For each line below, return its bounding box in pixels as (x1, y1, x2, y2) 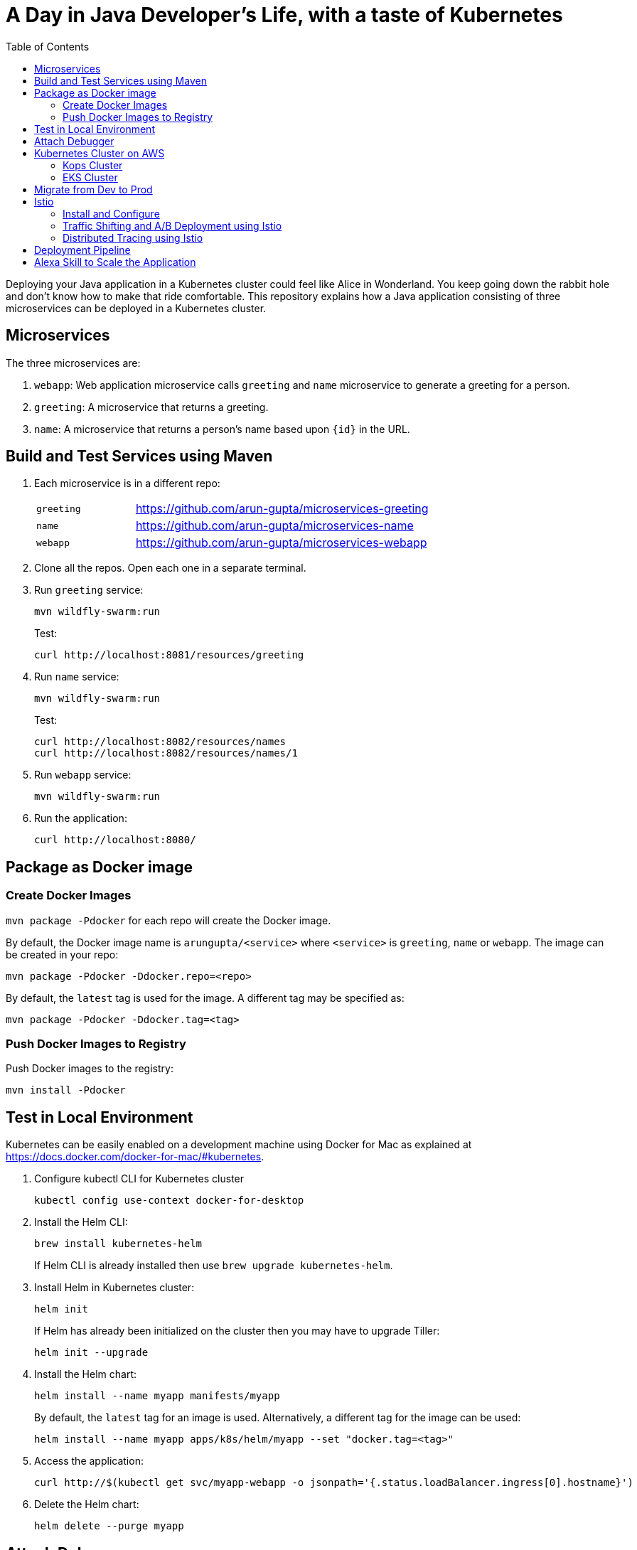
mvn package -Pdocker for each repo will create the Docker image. (6, 914, 331, 926)
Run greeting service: (34, 584, 144, 597)
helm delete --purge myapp (34, 1520, 184, 1532)
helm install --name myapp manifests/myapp (34, 1390, 280, 1402)
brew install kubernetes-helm (34, 1238, 203, 1250)
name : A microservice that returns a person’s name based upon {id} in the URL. (34, 422, 410, 435)
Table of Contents (6, 40, 90, 53)
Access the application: (34, 1455, 144, 1468)
